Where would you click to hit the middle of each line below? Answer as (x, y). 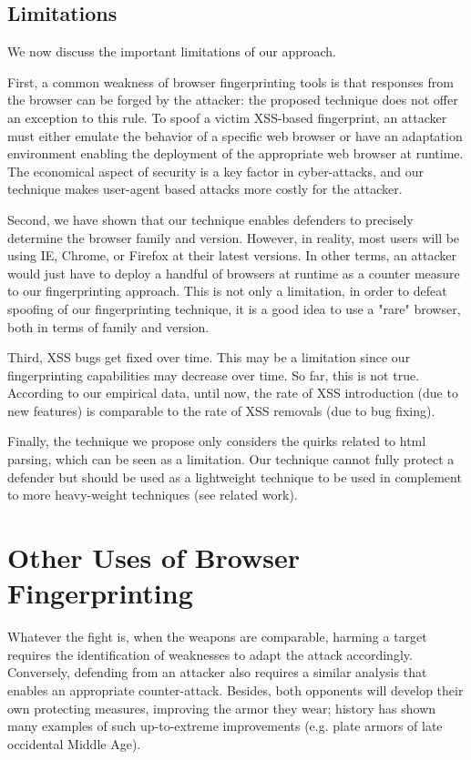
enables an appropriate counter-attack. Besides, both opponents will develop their (235, 689)
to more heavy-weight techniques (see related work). (153, 495)
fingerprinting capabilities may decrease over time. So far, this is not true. (214, 375)
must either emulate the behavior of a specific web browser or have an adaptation (235, 135)
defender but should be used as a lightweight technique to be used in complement (235, 476)
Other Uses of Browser (154, 557)
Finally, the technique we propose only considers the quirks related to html (217, 441)
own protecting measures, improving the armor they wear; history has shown (222, 708)
